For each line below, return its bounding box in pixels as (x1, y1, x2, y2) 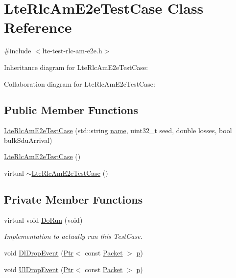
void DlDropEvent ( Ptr (4, 248, 74, 258)
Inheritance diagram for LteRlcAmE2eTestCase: (4, 62, 148, 72)
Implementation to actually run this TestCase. (4, 231, 142, 241)
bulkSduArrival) (4, 135, 52, 145)
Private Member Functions (4, 192, 143, 207)
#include (4, 46, 31, 56)
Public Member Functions (4, 102, 138, 117)
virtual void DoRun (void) (4, 214, 83, 225)
